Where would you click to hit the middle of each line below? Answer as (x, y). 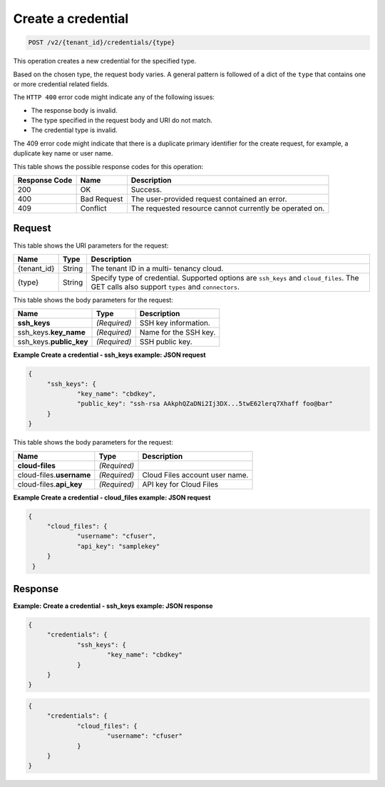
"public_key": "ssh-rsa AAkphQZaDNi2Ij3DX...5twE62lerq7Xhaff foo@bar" (205, 404)
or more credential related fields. (61, 84)
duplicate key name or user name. (63, 153)
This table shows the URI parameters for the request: (91, 245)
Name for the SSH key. (178, 332)
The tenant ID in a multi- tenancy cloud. (157, 268)
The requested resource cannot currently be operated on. (228, 208)
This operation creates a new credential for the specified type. (105, 61)
